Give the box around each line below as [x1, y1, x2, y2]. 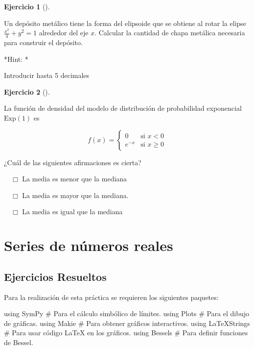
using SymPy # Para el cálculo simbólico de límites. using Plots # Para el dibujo [4, 308, 250, 319]
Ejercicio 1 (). [4, 1, 50, 11]
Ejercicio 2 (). [4, 86, 50, 97]
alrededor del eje [39, 27, 89, 38]
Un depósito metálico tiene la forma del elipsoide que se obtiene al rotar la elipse [4, 18, 247, 28]
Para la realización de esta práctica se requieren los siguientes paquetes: [4, 292, 219, 302]
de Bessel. [4, 337, 33, 347]
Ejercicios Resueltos [4, 269, 107, 284]
